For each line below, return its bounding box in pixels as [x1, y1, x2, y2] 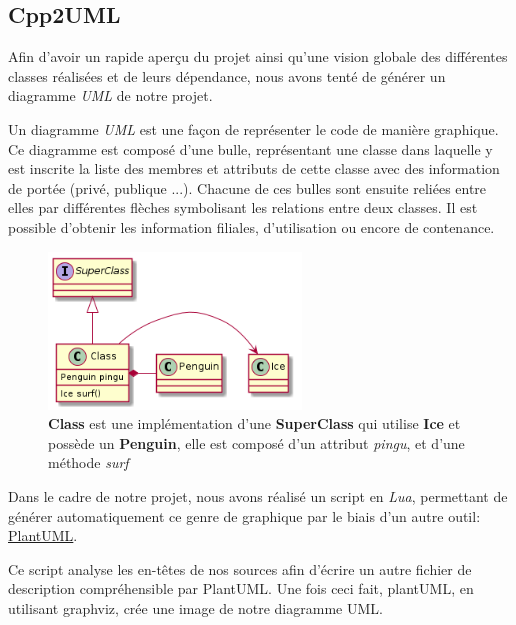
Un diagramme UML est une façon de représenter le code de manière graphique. [8, 118, 499, 139]
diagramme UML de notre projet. [8, 85, 213, 106]
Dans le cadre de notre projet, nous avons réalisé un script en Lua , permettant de [8, 485, 508, 506]
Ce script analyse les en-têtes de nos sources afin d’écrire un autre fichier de [8, 558, 472, 579]
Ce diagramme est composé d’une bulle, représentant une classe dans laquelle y [8, 138, 493, 159]
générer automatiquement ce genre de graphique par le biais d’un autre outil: [8, 505, 481, 526]
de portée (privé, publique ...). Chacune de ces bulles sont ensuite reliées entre [8, 177, 487, 198]
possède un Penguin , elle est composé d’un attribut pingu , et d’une [48, 432, 465, 453]
